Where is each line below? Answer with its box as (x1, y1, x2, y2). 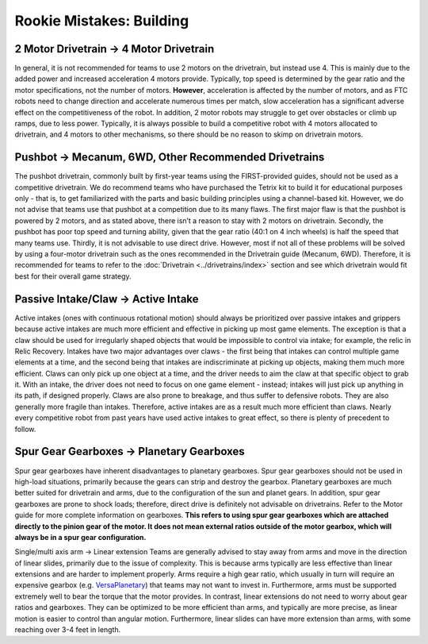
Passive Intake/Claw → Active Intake (14, 292, 199, 306)
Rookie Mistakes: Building (14, 12, 189, 29)
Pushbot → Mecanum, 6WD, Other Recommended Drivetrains (14, 151, 325, 164)
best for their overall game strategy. (14, 271, 132, 281)
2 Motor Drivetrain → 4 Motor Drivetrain (14, 42, 215, 56)
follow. (14, 424, 36, 434)
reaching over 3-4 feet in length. (14, 625, 121, 634)
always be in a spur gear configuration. (14, 532, 147, 542)
